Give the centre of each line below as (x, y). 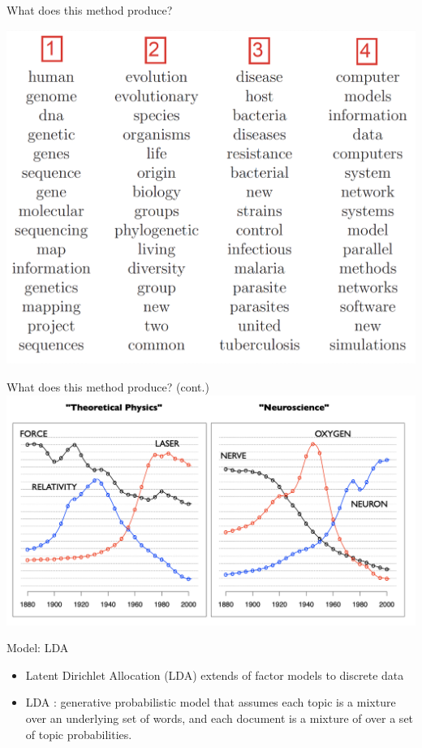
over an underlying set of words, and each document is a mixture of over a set (220, 718)
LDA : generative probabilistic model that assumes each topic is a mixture (211, 702)
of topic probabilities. (79, 734)
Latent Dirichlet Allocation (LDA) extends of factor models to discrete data (215, 674)
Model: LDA (38, 648)
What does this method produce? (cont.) (108, 387)
